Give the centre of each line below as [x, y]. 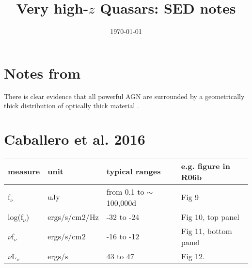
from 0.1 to [125, 191]
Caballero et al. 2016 [75, 139]
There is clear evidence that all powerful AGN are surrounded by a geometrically [124, 96]
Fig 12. [193, 256]
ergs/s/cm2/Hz [73, 217]
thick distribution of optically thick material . [71, 106]
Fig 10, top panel [210, 217]
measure [24, 171]
